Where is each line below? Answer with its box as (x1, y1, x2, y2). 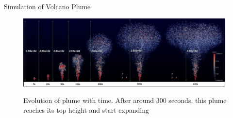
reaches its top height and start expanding (23, 104, 149, 115)
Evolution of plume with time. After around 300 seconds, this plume (23, 95, 227, 105)
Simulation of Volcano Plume (4, 1, 91, 11)
